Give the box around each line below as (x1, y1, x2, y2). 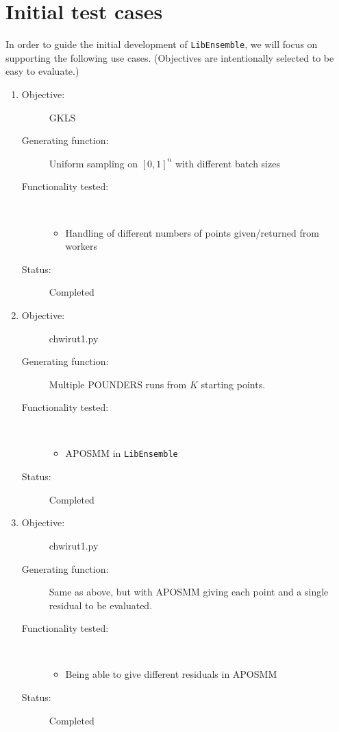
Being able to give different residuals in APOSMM (65, 667, 277, 681)
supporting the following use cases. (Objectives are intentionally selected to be (5, 50, 334, 64)
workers (65, 239, 98, 253)
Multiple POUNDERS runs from (49, 377, 187, 391)
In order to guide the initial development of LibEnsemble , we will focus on (5, 37, 318, 51)
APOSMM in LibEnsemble (65, 446, 178, 460)
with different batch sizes (175, 156, 280, 170)
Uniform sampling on (49, 156, 138, 170)
